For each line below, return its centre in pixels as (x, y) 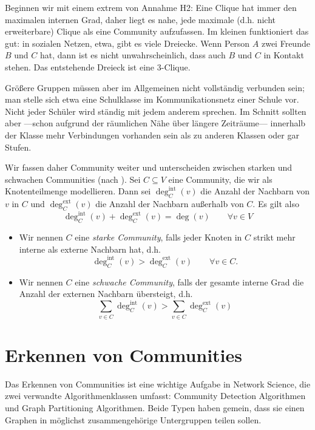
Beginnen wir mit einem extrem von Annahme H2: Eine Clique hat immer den (151, 7)
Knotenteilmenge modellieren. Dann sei (78, 191)
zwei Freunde (286, 43)
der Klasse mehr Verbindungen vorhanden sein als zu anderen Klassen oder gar (152, 135)
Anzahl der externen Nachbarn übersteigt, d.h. (106, 294)
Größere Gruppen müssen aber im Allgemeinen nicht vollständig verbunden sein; (155, 87)
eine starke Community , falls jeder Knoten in (158, 237)
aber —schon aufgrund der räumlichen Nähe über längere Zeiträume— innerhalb (155, 123)
